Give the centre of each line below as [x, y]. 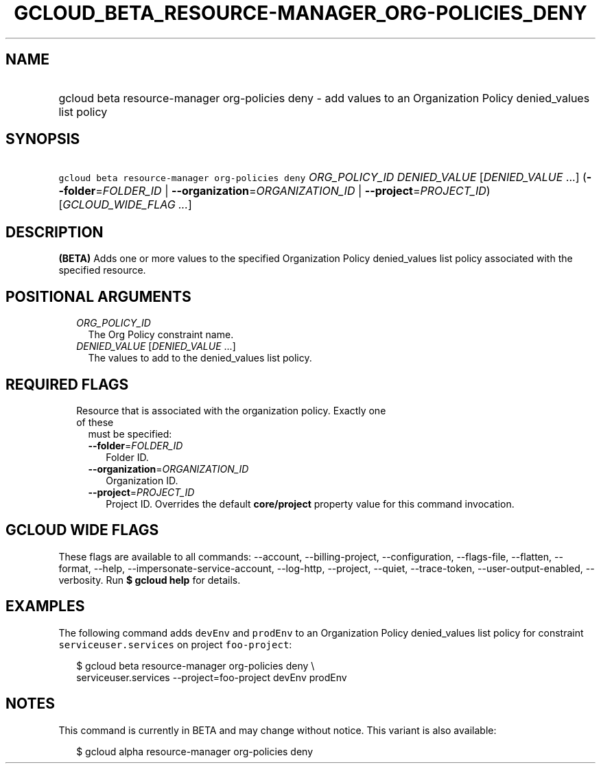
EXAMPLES [45, 606]
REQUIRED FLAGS [67, 384]
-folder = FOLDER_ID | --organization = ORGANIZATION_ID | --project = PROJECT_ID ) [274, 191]
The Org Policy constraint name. [161, 335]
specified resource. [102, 270]
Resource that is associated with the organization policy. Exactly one [231, 410]
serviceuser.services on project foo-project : [175, 644]
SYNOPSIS [43, 139]
